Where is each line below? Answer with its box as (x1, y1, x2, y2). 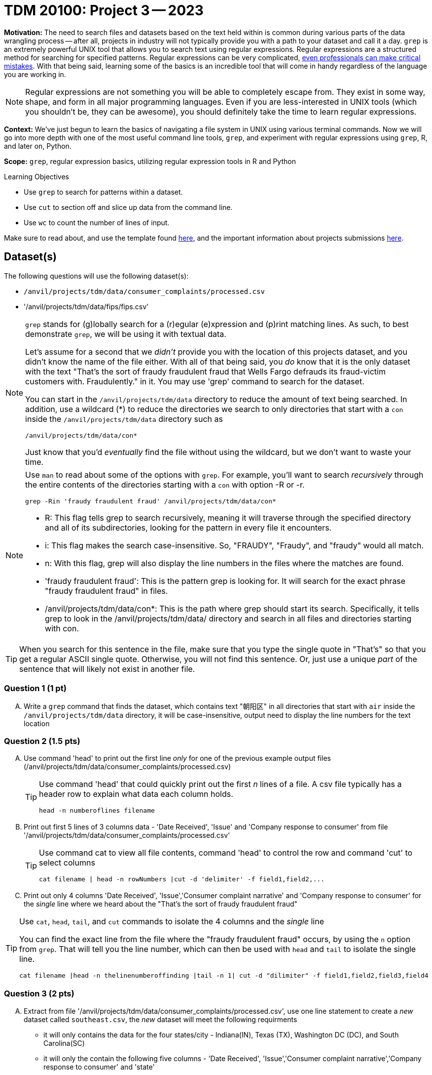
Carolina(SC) (43, 1038, 85, 1047)
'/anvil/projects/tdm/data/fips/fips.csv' (24, 302, 149, 311)
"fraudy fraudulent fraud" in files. (45, 585, 168, 596)
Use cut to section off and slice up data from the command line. (24, 203, 233, 211)
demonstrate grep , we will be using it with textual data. (25, 329, 226, 339)
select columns (39, 858, 95, 868)
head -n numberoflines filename (39, 807, 155, 815)
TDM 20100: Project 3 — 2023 (4, 2, 204, 19)
